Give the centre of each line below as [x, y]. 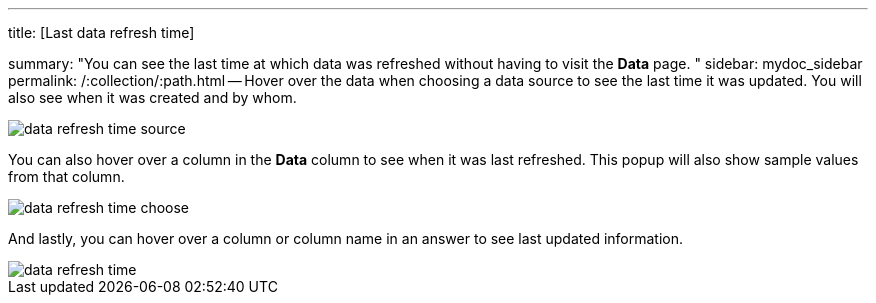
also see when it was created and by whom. [152, 97]
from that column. [66, 176]
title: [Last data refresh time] [101, 32]
